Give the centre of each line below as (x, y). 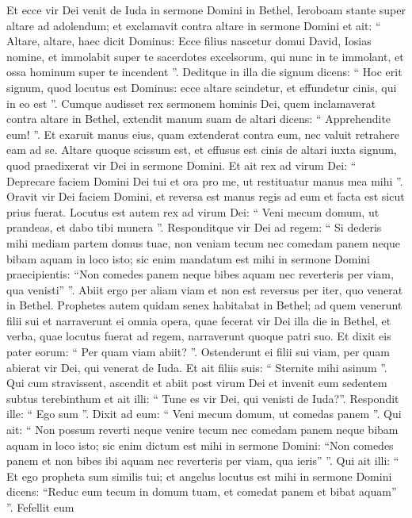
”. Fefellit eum (40, 507)
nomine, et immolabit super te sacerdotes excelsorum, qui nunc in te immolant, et (205, 56)
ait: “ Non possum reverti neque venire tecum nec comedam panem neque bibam (202, 430)
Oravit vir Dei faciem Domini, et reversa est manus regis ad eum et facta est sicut (206, 196)
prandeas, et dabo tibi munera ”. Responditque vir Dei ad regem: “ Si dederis (194, 227)
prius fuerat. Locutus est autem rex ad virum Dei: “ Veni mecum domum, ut (193, 211)
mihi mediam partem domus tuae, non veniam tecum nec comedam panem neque (204, 242)
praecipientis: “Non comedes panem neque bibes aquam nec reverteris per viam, (200, 274)
